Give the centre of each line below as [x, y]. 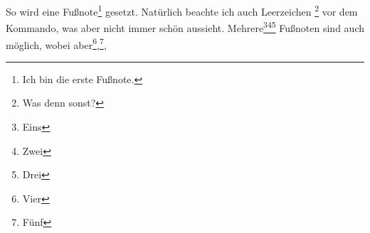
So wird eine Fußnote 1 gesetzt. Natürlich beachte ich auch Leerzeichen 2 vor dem [182, 10]
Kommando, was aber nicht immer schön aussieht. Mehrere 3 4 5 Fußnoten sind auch [185, 27]
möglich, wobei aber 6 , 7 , [56, 43]
